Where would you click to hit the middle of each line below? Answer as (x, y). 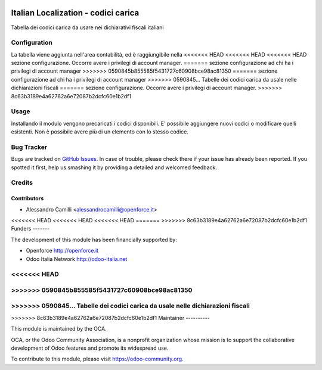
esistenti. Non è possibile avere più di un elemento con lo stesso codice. (100, 132)
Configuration (32, 43)
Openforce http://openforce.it (62, 251)
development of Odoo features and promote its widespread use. (90, 348)
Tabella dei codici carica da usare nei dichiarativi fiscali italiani (87, 27)
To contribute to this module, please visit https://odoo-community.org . (97, 359)
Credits (22, 183)
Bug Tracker (29, 147)
